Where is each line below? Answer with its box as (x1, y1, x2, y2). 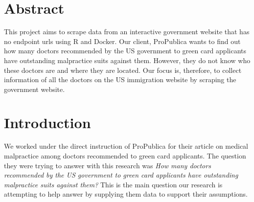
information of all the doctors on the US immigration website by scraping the (4, 74, 236, 85)
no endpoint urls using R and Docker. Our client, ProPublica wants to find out (4, 36, 241, 46)
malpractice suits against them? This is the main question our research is (4, 179, 223, 189)
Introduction (4, 112, 91, 133)
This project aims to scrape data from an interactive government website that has (4, 26, 250, 37)
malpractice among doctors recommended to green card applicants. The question (4, 151, 246, 160)
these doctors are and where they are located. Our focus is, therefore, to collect (4, 65, 242, 75)
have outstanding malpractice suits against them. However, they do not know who (4, 55, 251, 65)
